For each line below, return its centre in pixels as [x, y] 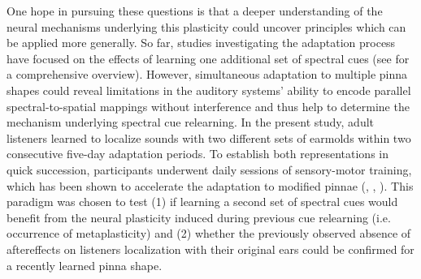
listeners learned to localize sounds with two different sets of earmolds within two [209, 137]
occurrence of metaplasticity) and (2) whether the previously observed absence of [209, 233]
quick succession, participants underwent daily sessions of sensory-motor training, [209, 169]
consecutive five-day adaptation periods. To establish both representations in [197, 154]
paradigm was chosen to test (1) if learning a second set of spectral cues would [202, 202]
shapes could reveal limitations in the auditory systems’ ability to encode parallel [209, 90]
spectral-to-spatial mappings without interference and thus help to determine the [208, 106]
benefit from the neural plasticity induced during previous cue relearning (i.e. [199, 217]
